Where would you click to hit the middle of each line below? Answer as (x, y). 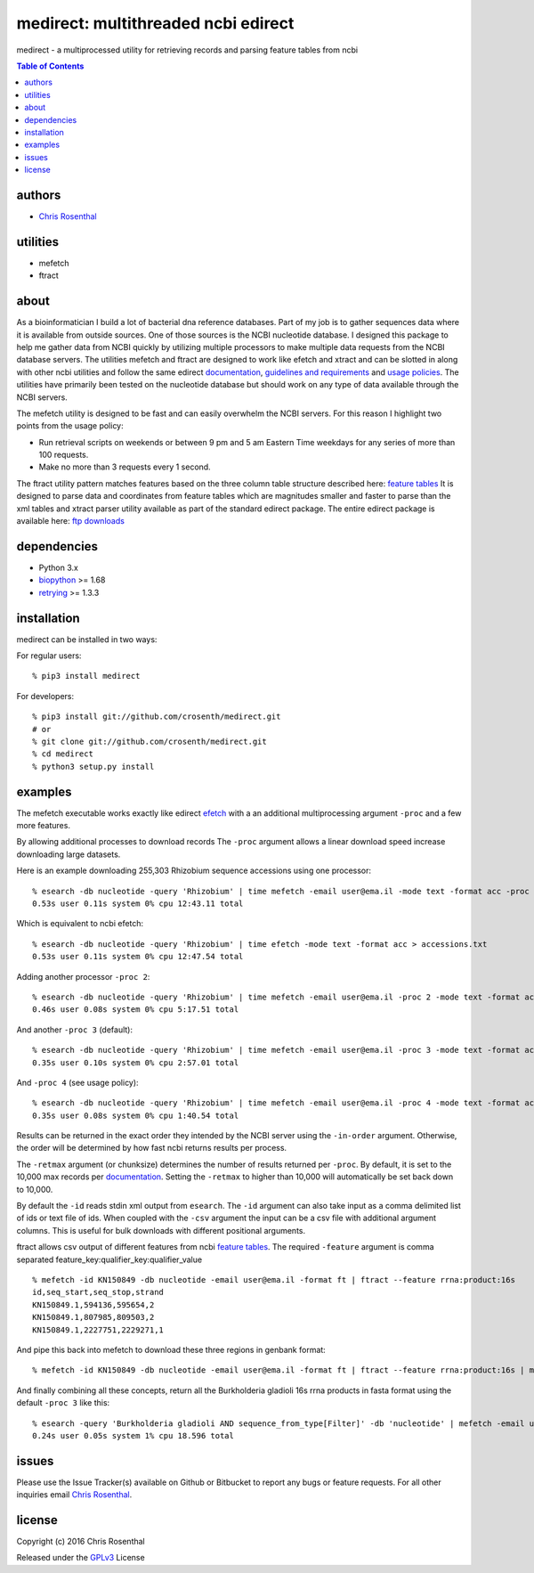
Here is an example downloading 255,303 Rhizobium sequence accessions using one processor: (194, 871)
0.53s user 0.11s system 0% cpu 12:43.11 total (138, 904)
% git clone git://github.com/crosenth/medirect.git (150, 741)
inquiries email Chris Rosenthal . (74, 1495)
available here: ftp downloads (70, 521)
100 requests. (64, 455)
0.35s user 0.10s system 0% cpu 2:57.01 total (136, 1063)
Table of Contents (50, 66)
